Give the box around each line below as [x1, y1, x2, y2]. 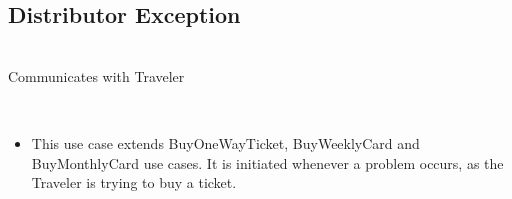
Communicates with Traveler [8, 65, 185, 86]
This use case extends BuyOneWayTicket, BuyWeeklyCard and [31, 132, 420, 153]
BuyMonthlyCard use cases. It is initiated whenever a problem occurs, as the [31, 152, 504, 173]
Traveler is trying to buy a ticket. [31, 172, 237, 193]
